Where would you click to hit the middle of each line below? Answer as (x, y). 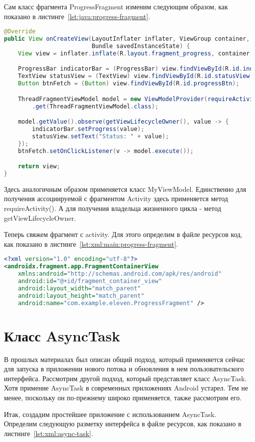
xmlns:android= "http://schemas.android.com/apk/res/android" (120, 274)
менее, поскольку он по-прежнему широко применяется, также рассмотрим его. (123, 397)
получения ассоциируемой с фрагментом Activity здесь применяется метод (116, 198)
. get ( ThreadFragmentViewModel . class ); (95, 106)
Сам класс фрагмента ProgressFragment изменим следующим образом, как (116, 6)
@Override (20, 32)
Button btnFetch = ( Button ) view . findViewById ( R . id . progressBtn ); (128, 84)
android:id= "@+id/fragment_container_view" (90, 281)
